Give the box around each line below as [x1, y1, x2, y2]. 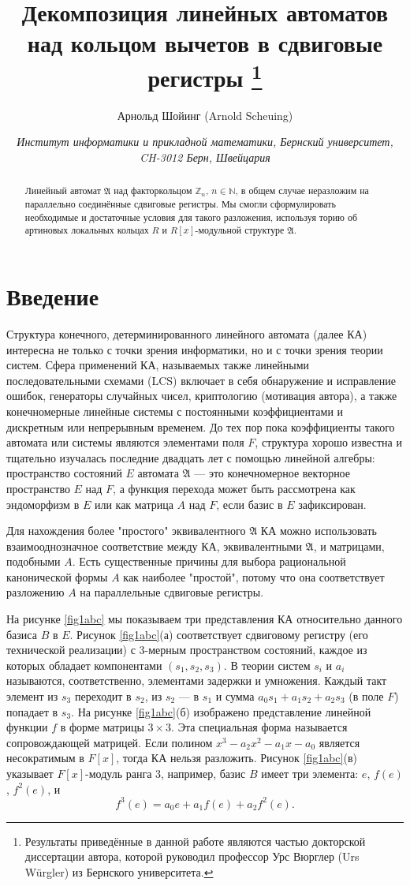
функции [6, 719, 48, 735]
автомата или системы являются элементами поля [6, 434, 244, 450]
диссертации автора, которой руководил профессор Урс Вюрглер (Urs [24, 848, 360, 865]
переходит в [74, 688, 132, 705]
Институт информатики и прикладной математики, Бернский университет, [17, 133, 393, 150]
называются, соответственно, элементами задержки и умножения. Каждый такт [6, 672, 387, 689]
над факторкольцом [114, 184, 192, 197]
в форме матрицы [60, 719, 144, 735]
